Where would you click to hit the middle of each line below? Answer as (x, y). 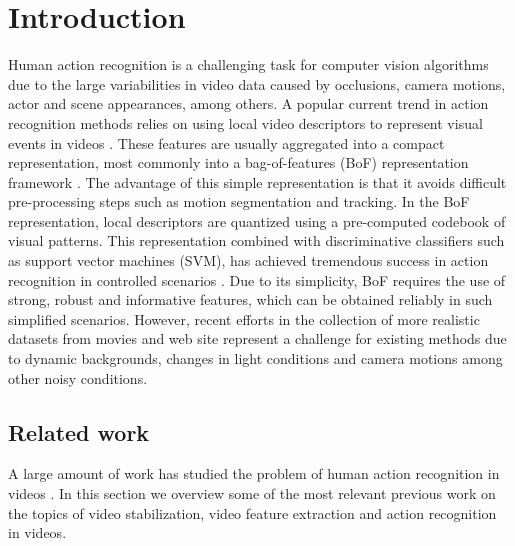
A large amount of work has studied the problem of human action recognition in (254, 473)
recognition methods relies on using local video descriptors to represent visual (245, 122)
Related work (79, 431)
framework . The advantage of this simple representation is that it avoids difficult (257, 181)
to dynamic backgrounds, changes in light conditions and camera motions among (255, 358)
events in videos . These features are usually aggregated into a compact (226, 142)
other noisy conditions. (78, 377)
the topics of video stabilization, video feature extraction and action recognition (252, 512)
